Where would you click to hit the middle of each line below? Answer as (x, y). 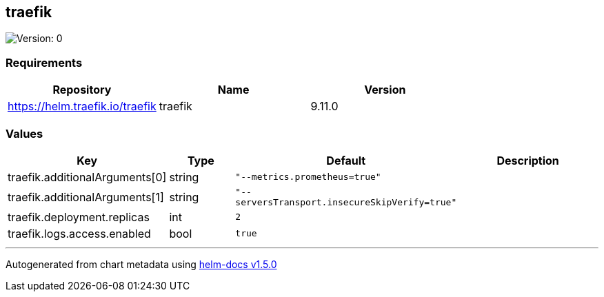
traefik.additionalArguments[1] (86, 197)
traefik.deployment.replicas (79, 217)
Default (346, 160)
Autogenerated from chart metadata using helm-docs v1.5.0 (141, 264)
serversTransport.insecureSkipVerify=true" (346, 202)
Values (24, 133)
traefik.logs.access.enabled (79, 233)
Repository (82, 90)
